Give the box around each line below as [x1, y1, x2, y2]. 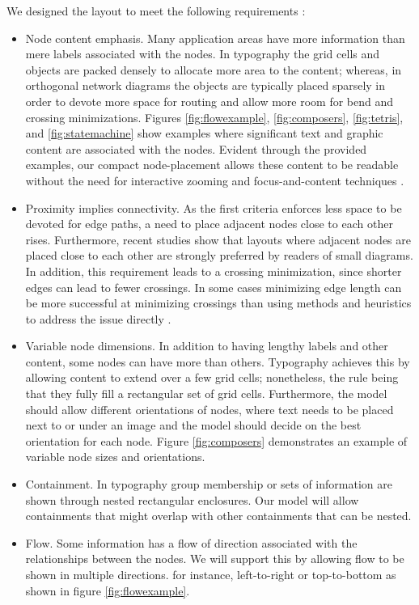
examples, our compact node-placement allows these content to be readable [25, 156, 399, 173]
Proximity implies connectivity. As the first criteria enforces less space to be [25, 199, 402, 216]
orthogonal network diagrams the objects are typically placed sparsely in [25, 77, 386, 94]
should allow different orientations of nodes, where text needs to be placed [25, 400, 394, 417]
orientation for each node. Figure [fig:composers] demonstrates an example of [25, 432, 408, 449]
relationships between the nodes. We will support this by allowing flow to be [25, 550, 404, 567]
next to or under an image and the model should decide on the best [25, 417, 362, 434]
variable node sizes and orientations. [25, 448, 205, 465]
